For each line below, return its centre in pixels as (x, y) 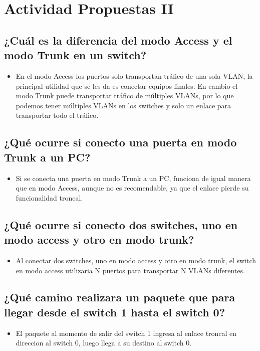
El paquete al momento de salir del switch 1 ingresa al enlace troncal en (126, 333)
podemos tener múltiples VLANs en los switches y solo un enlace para (123, 105)
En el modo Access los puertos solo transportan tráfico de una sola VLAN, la (134, 75)
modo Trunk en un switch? (75, 55)
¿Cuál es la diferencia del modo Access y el (118, 40)
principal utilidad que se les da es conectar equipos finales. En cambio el (127, 85)
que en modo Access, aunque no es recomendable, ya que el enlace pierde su (132, 188)
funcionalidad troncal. (49, 197)
